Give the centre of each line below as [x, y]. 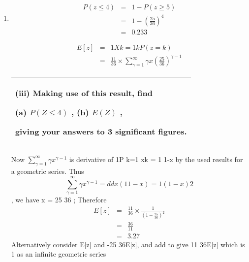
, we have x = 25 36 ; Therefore [59, 200]
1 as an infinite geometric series [59, 254]
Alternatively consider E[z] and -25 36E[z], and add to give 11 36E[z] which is [128, 244]
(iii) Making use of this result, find [84, 93]
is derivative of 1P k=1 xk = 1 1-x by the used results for [156, 159]
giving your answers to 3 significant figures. [101, 131]
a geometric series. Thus [47, 171]
